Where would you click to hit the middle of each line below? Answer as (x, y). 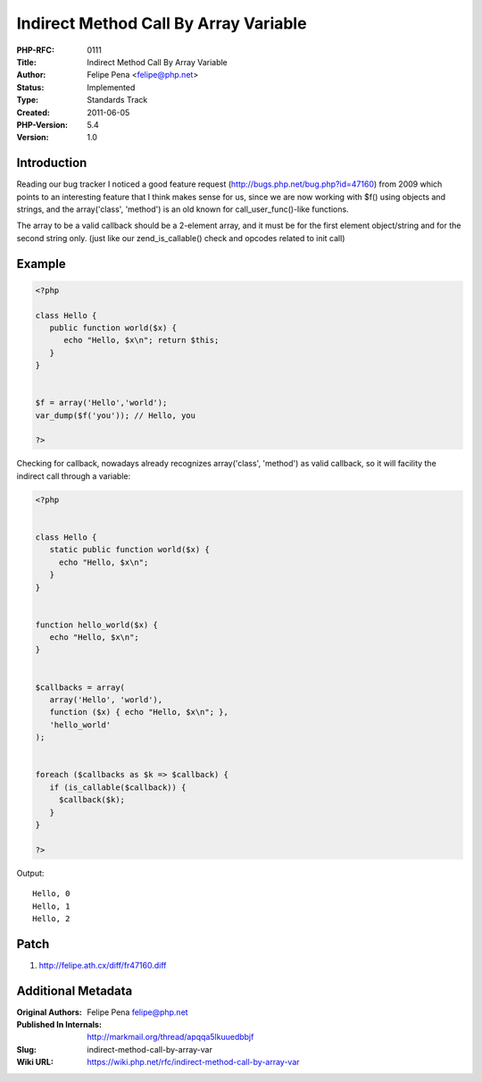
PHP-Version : (42, 124)
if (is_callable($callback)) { (118, 787)
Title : (27, 62)
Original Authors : (49, 1012)
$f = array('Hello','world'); (101, 403)
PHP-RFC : (36, 50)
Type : (28, 100)
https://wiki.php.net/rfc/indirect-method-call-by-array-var (193, 1062)
